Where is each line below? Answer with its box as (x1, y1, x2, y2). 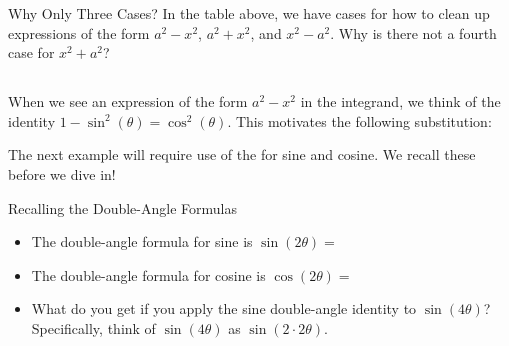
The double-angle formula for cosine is (31, 264, 266, 285)
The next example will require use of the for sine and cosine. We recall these (8, 144, 476, 165)
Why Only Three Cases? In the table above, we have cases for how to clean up (8, 3, 490, 23)
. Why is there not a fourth (330, 22, 497, 43)
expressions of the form (8, 22, 150, 43)
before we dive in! (8, 163, 116, 184)
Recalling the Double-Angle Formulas (8, 197, 237, 218)
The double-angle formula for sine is (31, 231, 253, 252)
